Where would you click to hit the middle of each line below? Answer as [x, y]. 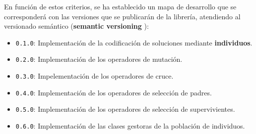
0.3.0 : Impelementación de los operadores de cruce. [95, 76]
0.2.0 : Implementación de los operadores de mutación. [99, 59]
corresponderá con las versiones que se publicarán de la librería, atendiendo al [122, 16]
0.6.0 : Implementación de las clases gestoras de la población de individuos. [130, 126]
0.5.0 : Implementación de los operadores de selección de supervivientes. [125, 109]
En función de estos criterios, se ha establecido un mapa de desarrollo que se [120, 6]
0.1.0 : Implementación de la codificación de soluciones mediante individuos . [134, 42]
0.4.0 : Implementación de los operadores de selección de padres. [114, 92]
